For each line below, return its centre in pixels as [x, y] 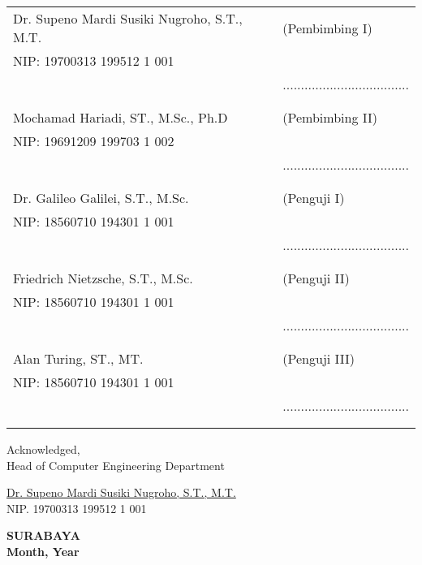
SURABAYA [43, 535]
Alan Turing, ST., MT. [78, 358]
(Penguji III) [319, 358]
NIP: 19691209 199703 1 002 [94, 141]
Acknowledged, [43, 449]
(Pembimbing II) [330, 117]
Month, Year [43, 551]
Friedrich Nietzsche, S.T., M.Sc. [103, 278]
